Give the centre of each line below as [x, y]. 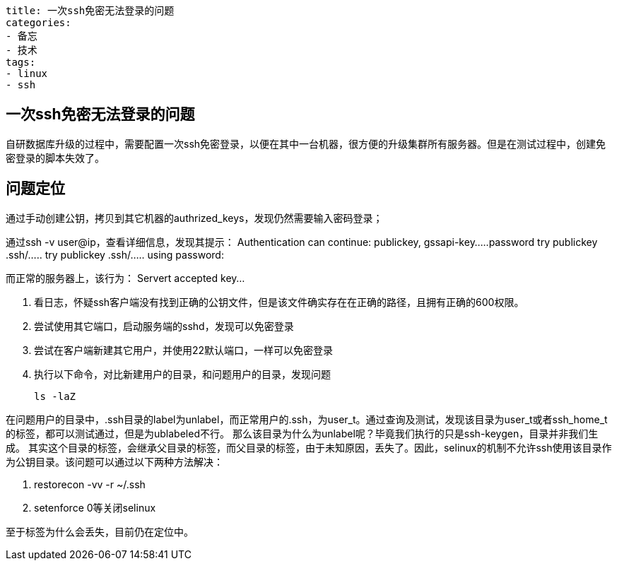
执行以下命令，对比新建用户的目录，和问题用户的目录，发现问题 [182, 374]
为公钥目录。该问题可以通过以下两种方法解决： [114, 461]
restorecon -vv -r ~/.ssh [90, 484]
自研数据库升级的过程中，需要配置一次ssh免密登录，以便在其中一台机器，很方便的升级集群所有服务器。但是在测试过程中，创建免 [306, 143]
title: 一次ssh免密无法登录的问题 [90, 11]
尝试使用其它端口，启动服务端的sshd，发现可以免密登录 [164, 326]
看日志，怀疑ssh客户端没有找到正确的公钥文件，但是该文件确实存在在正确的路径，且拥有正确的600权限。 [279, 302]
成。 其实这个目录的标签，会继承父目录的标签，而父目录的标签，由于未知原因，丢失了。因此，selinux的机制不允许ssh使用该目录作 [309, 447]
